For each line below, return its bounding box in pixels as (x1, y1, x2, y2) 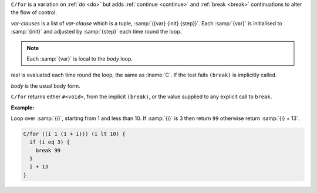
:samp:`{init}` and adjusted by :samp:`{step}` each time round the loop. (11, 28, 182, 35)
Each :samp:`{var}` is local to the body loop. (26, 55, 133, 62)
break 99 (35, 147, 61, 154)
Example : (11, 104, 35, 111)
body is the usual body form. (11, 82, 80, 89)
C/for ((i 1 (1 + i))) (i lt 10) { (23, 130, 126, 137)
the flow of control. (11, 9, 57, 16)
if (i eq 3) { (29, 139, 70, 145)
